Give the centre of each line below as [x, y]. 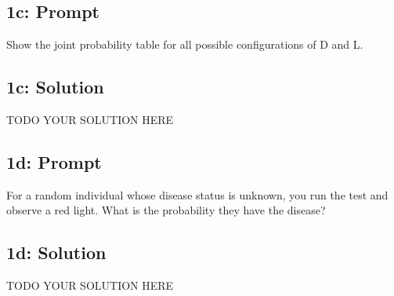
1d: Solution [56, 252]
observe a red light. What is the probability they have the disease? [166, 210]
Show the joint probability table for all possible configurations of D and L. [185, 44]
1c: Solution [55, 87]
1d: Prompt [54, 161]
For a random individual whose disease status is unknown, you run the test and [197, 194]
